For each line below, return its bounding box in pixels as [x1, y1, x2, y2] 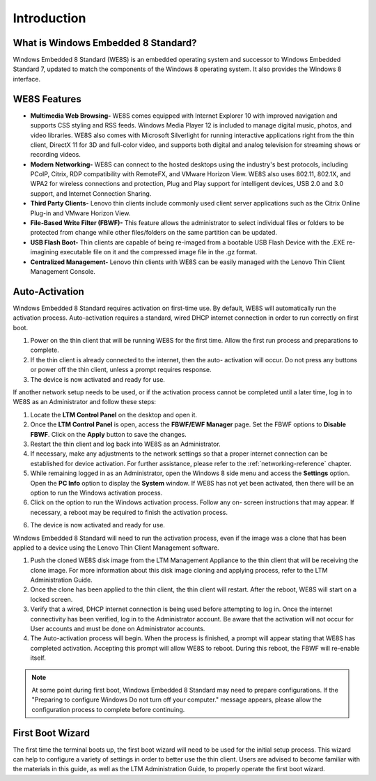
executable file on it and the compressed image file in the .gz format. [59, 248, 258, 256]
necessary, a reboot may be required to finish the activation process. [30, 508, 228, 516]
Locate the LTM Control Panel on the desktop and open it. [30, 410, 198, 419]
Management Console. [30, 268, 95, 275]
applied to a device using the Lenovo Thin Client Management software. [13, 543, 219, 552]
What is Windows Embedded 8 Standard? [13, 37, 197, 49]
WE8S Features [13, 93, 81, 105]
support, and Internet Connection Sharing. [30, 189, 152, 198]
